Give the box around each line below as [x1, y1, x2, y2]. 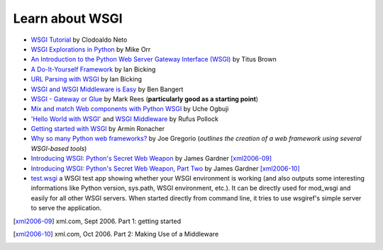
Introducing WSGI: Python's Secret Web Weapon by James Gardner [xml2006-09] [30, 154, 272, 163]
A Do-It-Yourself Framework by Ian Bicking [30, 64, 156, 74]
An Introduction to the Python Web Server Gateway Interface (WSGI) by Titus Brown [30, 55, 277, 64]
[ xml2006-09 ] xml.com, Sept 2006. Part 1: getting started [13, 217, 182, 225]
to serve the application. [30, 204, 102, 212]
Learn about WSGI [13, 11, 123, 26]
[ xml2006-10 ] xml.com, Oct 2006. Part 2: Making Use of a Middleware [13, 229, 219, 238]
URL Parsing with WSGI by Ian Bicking [30, 75, 142, 84]
